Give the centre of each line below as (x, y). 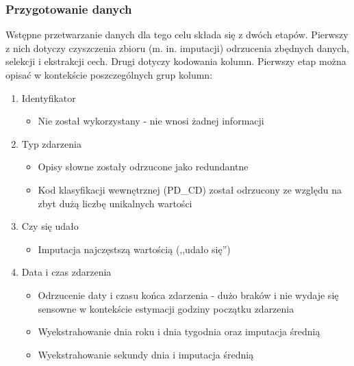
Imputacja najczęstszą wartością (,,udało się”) (134, 249)
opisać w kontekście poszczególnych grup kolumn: (109, 75)
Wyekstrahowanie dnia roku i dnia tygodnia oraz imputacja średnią (179, 331)
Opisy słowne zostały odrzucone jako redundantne (143, 167)
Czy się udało (50, 226)
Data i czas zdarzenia (66, 272)
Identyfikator (49, 97)
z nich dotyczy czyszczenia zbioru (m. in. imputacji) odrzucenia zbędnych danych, (177, 48)
